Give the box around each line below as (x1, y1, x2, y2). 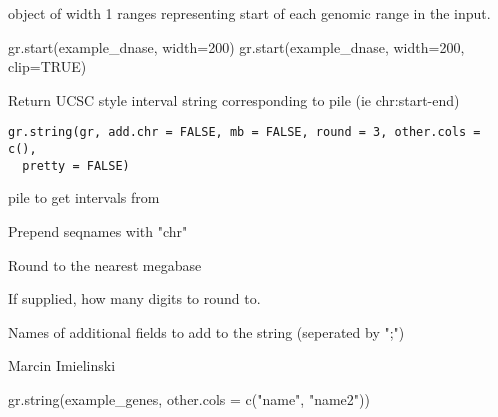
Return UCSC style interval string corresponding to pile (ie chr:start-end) (8, 89, 460, 110)
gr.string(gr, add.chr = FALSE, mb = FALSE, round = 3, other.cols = (8, 125, 481, 140)
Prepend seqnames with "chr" (8, 220, 188, 241)
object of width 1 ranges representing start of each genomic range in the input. (8, 3, 491, 23)
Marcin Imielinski (8, 355, 116, 376)
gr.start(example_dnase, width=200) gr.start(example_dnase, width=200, (8, 36, 465, 57)
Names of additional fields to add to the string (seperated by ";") (8, 321, 405, 342)
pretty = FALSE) (22, 158, 130, 173)
